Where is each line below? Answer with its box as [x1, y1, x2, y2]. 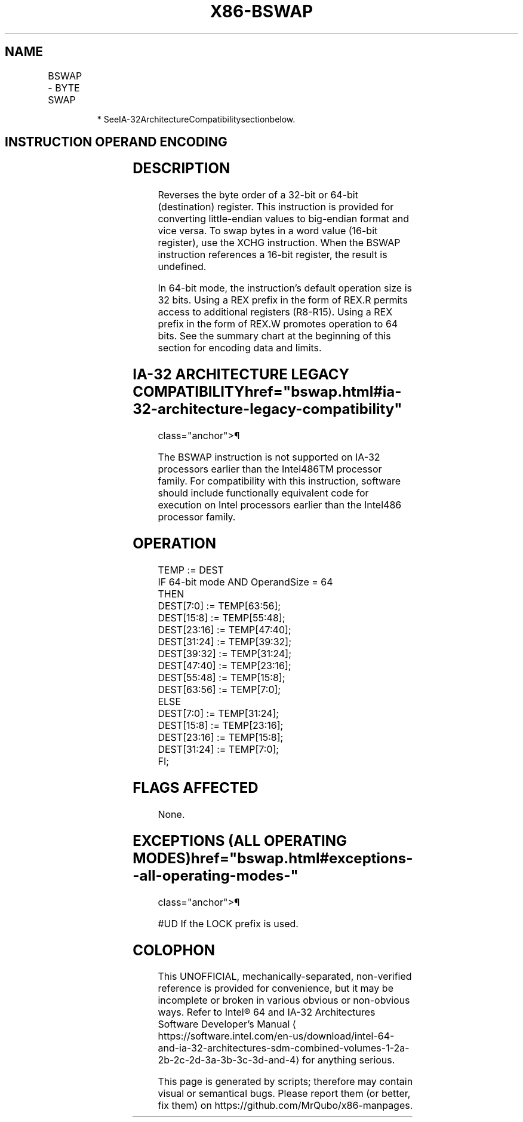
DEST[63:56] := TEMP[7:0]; [158, 683, 281, 695]
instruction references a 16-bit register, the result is [158, 249, 387, 261]
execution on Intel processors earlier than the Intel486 [158, 499, 402, 511]
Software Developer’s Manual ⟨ [158, 1018, 297, 1031]
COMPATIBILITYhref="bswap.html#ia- [133, 383, 402, 401]
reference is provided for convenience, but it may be [158, 982, 393, 995]
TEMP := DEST [158, 563, 224, 576]
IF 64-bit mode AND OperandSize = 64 [158, 575, 333, 588]
